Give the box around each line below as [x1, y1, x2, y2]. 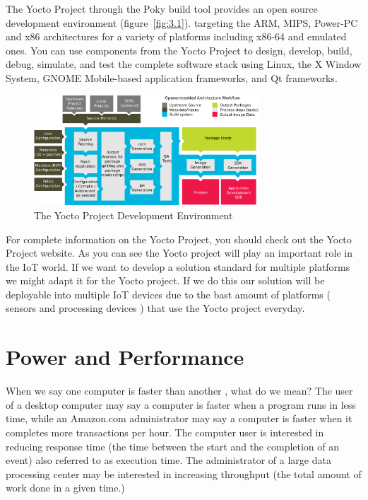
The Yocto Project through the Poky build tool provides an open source [6, 1, 318, 16]
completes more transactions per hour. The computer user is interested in [6, 424, 324, 439]
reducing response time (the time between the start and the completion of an [6, 438, 340, 453]
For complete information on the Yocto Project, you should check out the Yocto [6, 231, 352, 246]
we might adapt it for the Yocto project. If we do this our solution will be [6, 273, 325, 288]
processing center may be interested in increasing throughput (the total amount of [6, 466, 362, 481]
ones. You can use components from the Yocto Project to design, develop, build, [6, 42, 352, 57]
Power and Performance [6, 342, 244, 371]
